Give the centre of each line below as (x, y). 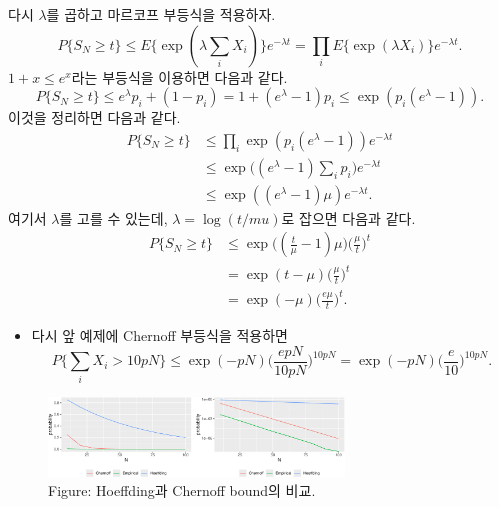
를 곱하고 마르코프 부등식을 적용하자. (161, 14)
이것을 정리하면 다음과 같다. (94, 117)
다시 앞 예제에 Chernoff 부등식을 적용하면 (159, 335)
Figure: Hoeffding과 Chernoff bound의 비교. (182, 490)
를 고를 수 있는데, (113, 217)
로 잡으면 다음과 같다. (348, 217)
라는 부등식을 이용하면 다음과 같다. (179, 76)
